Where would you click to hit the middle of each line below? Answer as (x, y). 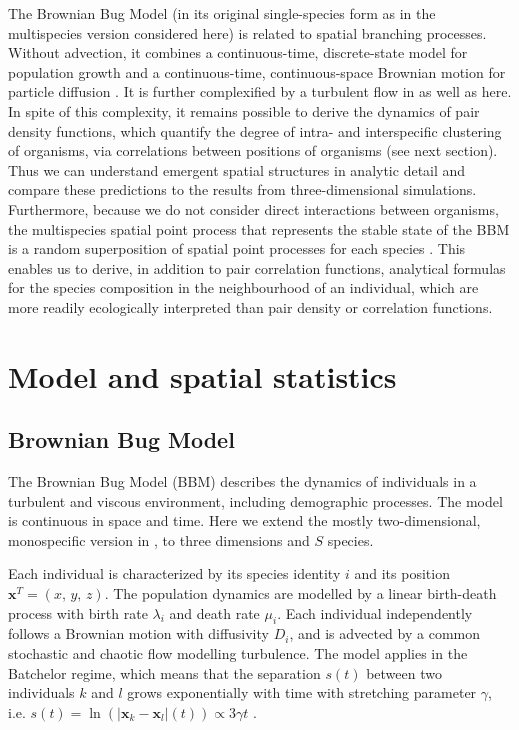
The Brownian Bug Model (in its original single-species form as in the (222, 13)
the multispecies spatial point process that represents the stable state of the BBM (259, 228)
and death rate (214, 612)
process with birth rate (78, 612)
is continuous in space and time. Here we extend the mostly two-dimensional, (244, 520)
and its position (402, 573)
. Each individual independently (375, 612)
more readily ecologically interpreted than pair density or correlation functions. (250, 306)
